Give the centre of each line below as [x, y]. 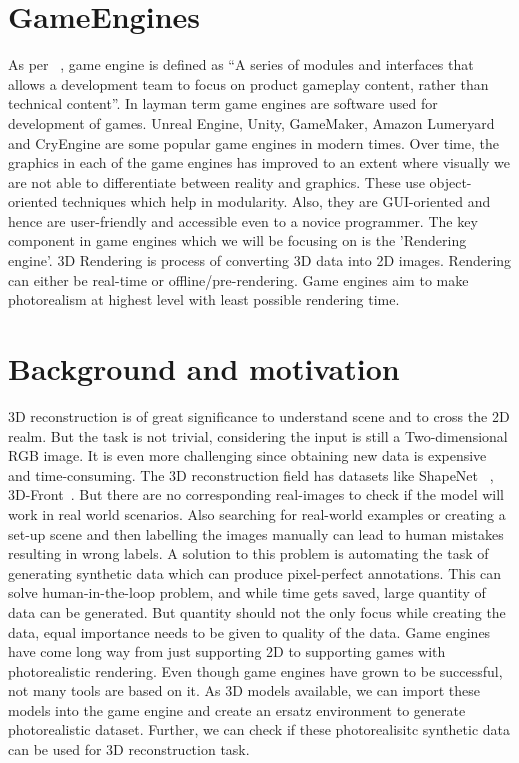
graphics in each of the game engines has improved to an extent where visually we [259, 162]
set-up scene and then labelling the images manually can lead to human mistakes [256, 533]
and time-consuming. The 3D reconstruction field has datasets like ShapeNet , [251, 474]
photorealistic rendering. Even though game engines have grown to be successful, [255, 670]
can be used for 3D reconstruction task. [129, 749]
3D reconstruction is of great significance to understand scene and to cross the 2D [259, 415]
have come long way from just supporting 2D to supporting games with [227, 651]
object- [450, 181]
